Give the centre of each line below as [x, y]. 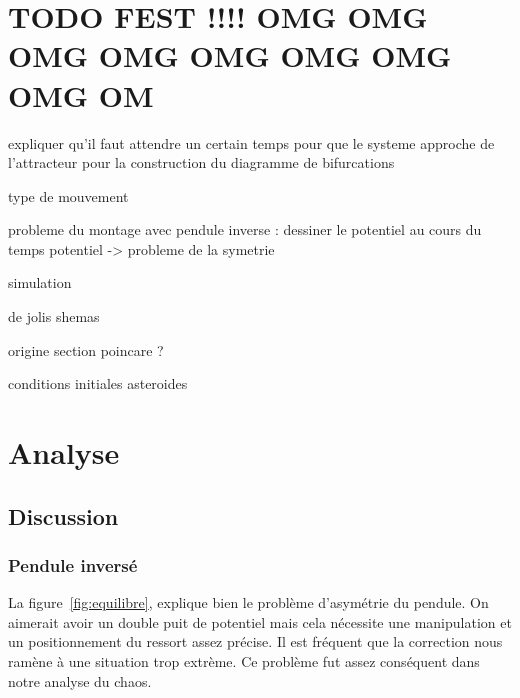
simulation [40, 282]
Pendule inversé [73, 564]
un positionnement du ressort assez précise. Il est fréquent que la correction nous [255, 641]
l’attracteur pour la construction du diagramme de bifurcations [201, 162]
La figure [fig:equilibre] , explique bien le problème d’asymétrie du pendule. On [248, 602]
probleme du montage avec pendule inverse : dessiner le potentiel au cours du [245, 229]
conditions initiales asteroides [98, 383]
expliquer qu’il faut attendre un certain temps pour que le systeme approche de [251, 142]
